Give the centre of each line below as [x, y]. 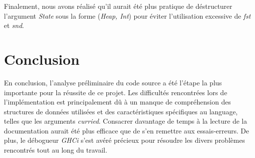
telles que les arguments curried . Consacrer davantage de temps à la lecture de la [126, 121]
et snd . [14, 25]
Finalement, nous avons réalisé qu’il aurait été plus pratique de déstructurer [118, 6]
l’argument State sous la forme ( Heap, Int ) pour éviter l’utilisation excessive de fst [127, 15]
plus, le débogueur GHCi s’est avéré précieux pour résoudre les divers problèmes [125, 140]
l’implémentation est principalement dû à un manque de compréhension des [117, 102]
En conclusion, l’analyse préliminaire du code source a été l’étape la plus [113, 82]
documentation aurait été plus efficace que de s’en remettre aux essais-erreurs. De [127, 130]
